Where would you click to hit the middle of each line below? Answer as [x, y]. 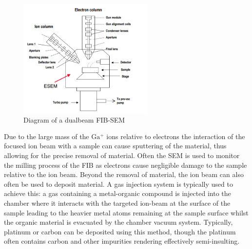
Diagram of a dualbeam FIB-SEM [74, 120]
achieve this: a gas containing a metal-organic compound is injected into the [117, 193]
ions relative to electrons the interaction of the [176, 136]
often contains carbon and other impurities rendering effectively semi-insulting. [122, 241]
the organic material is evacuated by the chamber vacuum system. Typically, [118, 222]
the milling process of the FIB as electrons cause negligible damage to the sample [126, 165]
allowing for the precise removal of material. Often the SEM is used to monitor [122, 155]
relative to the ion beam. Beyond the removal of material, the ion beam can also [124, 174]
